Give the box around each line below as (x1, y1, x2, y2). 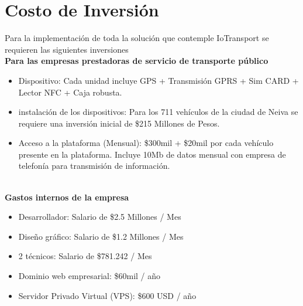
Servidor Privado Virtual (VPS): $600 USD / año (18, 289, 197, 301)
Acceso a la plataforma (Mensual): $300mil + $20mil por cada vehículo (18, 137, 274, 149)
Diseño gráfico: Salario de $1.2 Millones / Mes (18, 230, 184, 242)
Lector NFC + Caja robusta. (18, 86, 122, 98)
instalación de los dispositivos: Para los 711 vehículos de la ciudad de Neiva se (18, 106, 298, 118)
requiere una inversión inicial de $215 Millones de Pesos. (18, 117, 220, 129)
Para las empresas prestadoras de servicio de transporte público (5, 55, 268, 67)
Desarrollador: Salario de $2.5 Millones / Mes (18, 210, 181, 223)
